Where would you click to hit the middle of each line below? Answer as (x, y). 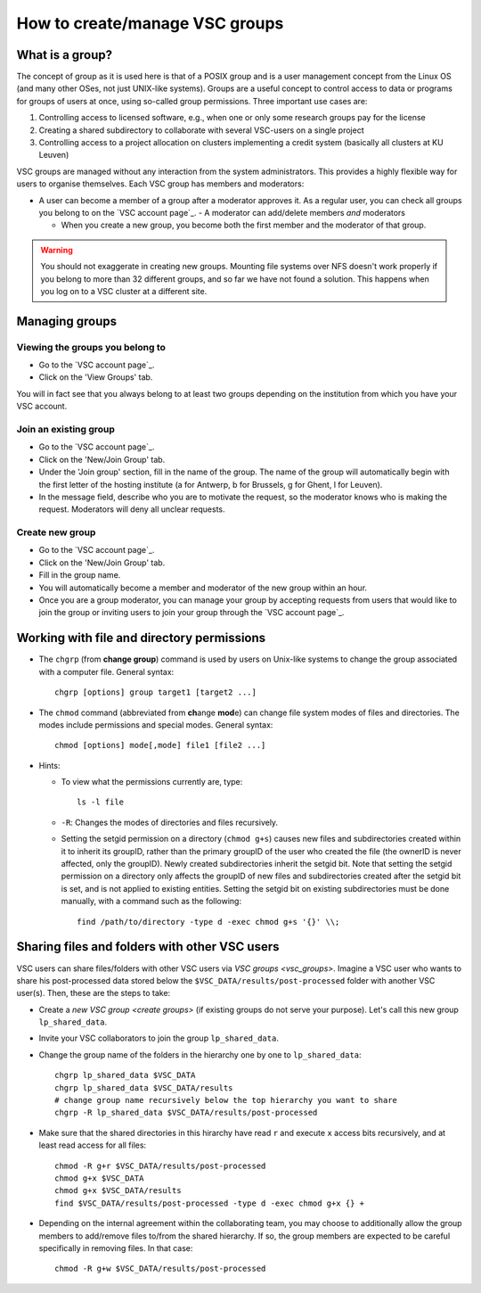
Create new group (56, 532)
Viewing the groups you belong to (91, 347)
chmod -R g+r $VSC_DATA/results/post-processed (160, 1165)
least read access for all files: (93, 1145)
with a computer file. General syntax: (106, 671)
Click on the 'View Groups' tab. (96, 377)
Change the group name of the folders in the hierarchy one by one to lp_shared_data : (200, 1054)
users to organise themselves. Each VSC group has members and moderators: (160, 184)
